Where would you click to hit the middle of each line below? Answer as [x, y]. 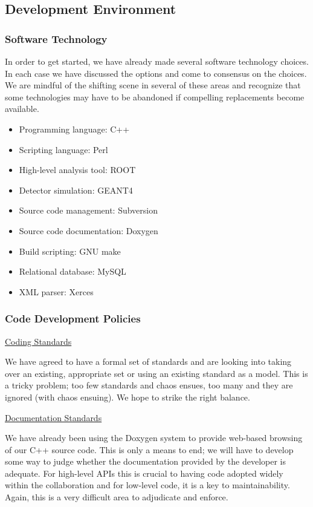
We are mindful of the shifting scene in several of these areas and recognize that [153, 85]
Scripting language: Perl [63, 149]
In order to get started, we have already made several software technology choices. [157, 61]
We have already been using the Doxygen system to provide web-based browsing [154, 438]
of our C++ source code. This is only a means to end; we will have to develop [149, 449]
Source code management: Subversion [89, 210]
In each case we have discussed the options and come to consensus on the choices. [156, 73]
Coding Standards [38, 341]
